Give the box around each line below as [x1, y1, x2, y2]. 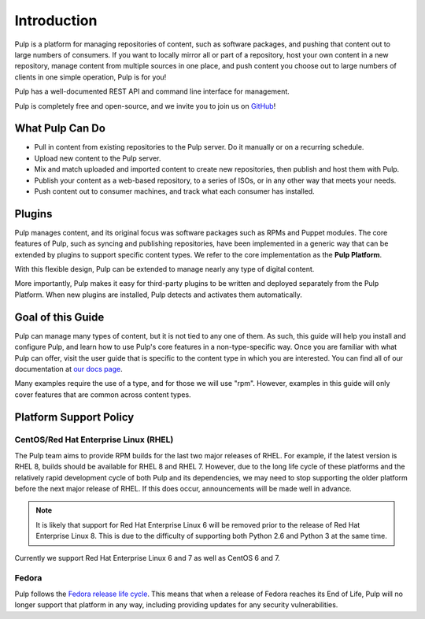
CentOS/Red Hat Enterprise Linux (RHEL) [14, 434, 174, 445]
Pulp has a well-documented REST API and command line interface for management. [14, 87, 290, 96]
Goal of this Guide [14, 310, 105, 324]
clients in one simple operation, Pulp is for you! [14, 72, 167, 82]
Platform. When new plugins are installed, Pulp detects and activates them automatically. [14, 290, 302, 299]
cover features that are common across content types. [14, 390, 192, 399]
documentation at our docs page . [14, 364, 123, 373]
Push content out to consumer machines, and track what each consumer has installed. [34, 186, 315, 196]
